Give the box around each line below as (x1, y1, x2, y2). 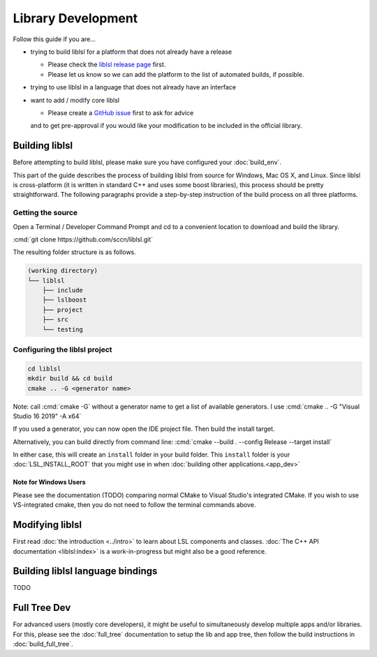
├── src (42, 316, 69, 324)
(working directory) (27, 267, 98, 275)
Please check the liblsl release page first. (47, 60, 166, 69)
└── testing (42, 325, 84, 333)
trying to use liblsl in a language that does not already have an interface (30, 83, 237, 91)
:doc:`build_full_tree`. (13, 640, 73, 649)
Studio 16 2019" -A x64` (13, 412, 82, 420)
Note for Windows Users (13, 478, 87, 487)
